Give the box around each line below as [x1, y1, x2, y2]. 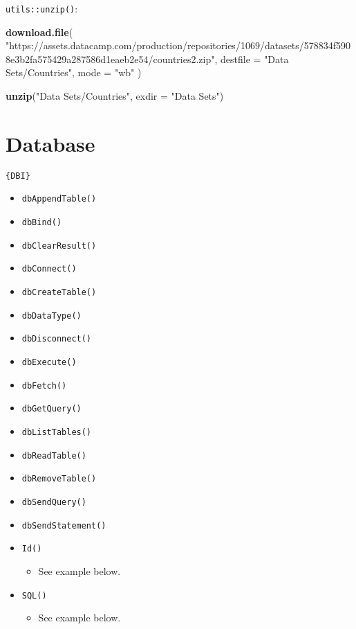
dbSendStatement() [21, 520, 106, 531]
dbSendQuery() [21, 497, 86, 507]
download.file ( [6, 24, 73, 39]
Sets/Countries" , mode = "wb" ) [6, 65, 142, 80]
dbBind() [21, 218, 62, 228]
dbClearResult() [21, 240, 97, 251]
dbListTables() [21, 427, 92, 437]
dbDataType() [21, 310, 82, 321]
